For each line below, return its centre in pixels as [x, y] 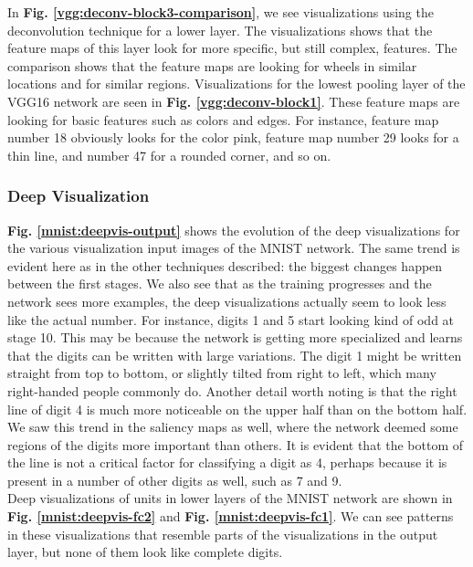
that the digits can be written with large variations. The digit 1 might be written [235, 355]
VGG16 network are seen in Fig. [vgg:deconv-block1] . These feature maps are [234, 101]
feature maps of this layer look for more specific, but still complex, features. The [232, 48]
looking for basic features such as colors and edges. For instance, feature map [223, 119]
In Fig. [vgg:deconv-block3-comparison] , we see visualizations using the [221, 12]
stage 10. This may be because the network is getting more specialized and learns [235, 337]
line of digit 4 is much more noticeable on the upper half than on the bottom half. [237, 409]
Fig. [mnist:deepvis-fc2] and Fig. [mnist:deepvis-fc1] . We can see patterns [231, 516]
